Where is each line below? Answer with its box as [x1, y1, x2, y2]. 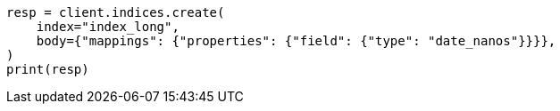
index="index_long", [36, 20, 180, 34]
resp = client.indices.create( [6, 5, 225, 20]
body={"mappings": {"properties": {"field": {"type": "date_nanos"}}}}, [36, 34, 556, 48]
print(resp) [6, 62, 89, 76]
